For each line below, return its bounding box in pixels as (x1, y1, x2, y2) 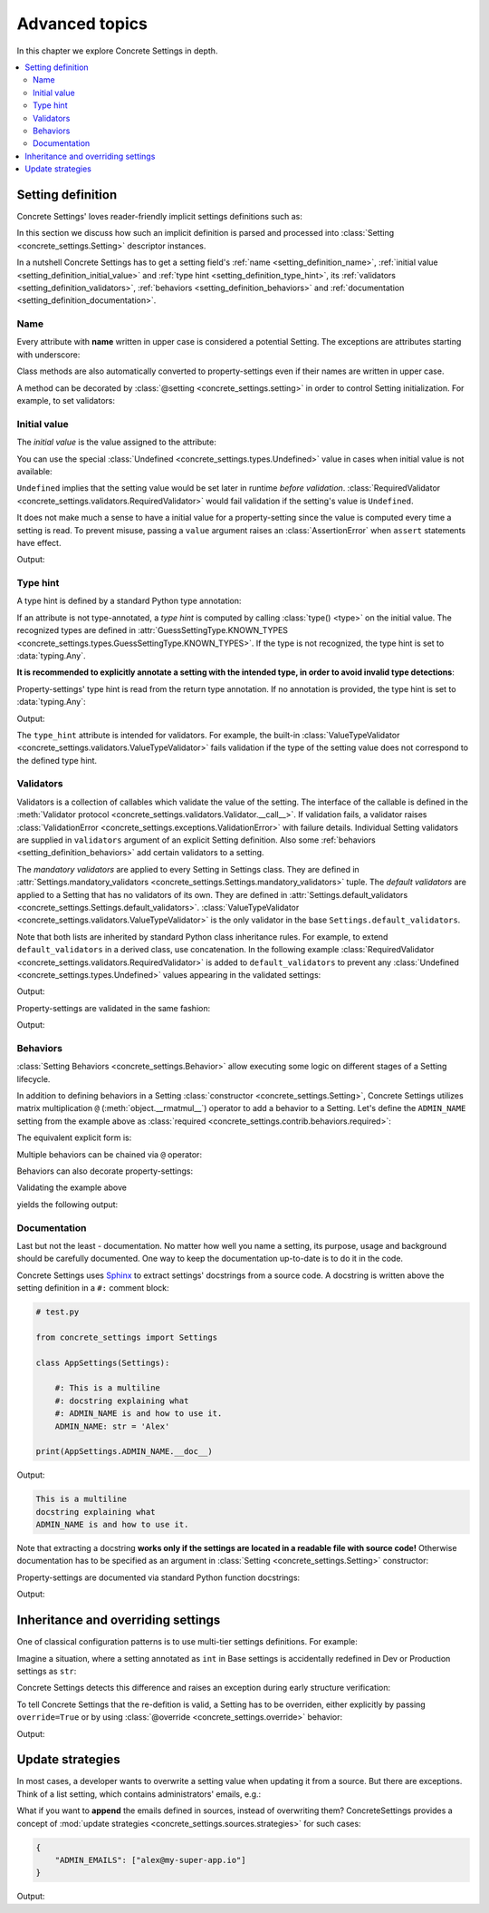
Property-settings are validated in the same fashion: (16, 1002, 211, 1013)
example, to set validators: (16, 395, 115, 406)
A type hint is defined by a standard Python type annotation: (16, 595, 242, 607)
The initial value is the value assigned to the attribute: (16, 436, 216, 448)
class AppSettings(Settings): (35, 1357, 170, 1368)
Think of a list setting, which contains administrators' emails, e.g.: (16, 1788, 262, 1800)
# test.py (35, 1307, 80, 1317)
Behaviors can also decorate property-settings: (16, 1166, 194, 1176)
